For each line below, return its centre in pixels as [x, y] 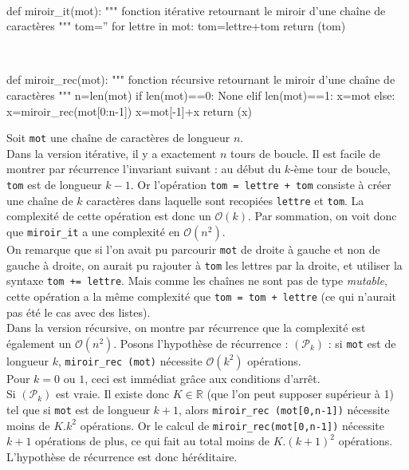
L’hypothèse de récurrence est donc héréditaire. [122, 456]
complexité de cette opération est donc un [109, 216]
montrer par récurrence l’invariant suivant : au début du [144, 169]
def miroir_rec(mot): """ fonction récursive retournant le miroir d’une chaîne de [201, 79]
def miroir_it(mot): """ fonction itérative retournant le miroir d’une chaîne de [196, 10]
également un [39, 343]
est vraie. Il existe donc [113, 394]
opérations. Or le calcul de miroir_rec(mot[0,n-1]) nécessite [232, 425]
